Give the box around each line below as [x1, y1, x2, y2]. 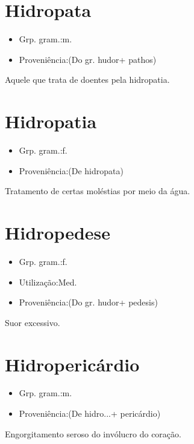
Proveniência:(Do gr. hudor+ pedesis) [19, 296, 158, 309]
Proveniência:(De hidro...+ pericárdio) [19, 407, 161, 420]
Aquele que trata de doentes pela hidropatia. [5, 73, 170, 86]
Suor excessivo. [5, 316, 60, 328]
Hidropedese [5, 220, 111, 244]
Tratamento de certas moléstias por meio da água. [5, 184, 190, 197]
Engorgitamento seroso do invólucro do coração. [5, 427, 181, 440]
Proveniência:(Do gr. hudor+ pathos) [19, 53, 157, 65]
